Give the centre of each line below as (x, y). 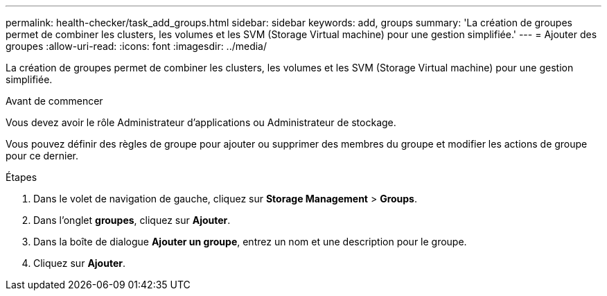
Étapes (21, 177)
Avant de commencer (54, 101)
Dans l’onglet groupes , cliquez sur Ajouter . (132, 220)
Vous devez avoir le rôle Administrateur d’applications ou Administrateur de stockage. (201, 122)
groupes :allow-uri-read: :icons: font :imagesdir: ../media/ (137, 46)
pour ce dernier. (42, 156)
